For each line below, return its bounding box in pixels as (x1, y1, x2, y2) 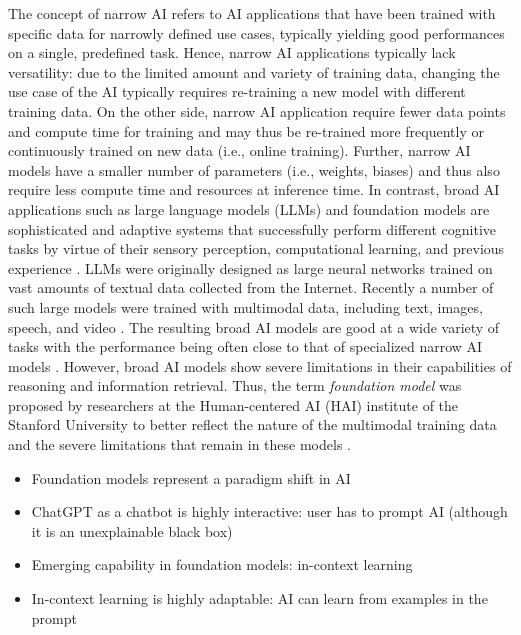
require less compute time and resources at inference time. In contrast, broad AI (8, 179, 500, 200)
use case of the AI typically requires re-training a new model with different (8, 81, 466, 102)
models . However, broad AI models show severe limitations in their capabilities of (8, 355, 512, 376)
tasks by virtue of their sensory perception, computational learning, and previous (8, 238, 505, 259)
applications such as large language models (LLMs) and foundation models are (8, 198, 490, 219)
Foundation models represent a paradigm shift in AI (31, 467, 351, 488)
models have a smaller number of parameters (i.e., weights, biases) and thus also (8, 159, 500, 180)
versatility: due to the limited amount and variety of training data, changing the (8, 61, 500, 82)
